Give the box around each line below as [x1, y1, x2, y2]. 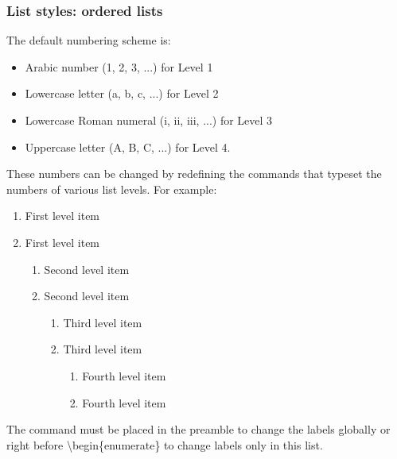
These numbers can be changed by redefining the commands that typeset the [6, 165, 382, 182]
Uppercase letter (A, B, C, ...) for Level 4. [25, 138, 231, 155]
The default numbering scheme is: [6, 32, 171, 48]
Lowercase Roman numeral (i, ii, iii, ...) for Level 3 [25, 112, 273, 128]
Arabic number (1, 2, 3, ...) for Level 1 [25, 58, 213, 75]
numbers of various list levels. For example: [6, 180, 217, 197]
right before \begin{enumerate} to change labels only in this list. [6, 436, 323, 453]
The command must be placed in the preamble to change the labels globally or [6, 421, 391, 438]
